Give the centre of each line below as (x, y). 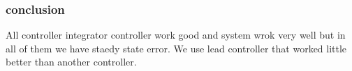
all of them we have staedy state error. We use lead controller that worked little (176, 48)
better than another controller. (71, 62)
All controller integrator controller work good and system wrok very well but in (176, 35)
